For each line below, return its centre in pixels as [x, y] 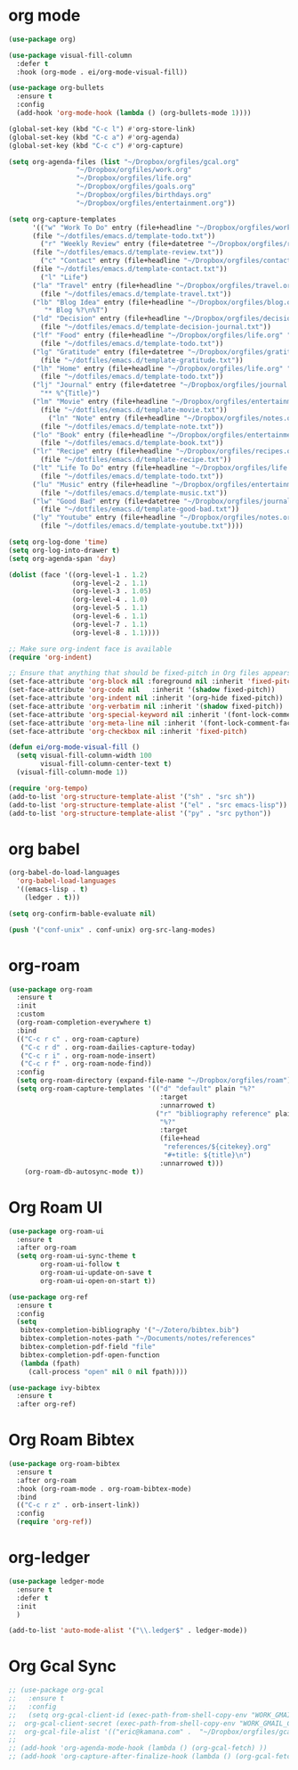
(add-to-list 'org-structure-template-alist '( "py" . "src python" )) [140, 813]
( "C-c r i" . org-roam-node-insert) [88, 1056]
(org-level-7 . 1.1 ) [110, 624]
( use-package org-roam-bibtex [64, 1464]
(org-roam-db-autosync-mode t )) [84, 1172]
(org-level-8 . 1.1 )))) [116, 633]
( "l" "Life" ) [64, 277]
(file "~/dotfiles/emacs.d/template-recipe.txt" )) [136, 460]
